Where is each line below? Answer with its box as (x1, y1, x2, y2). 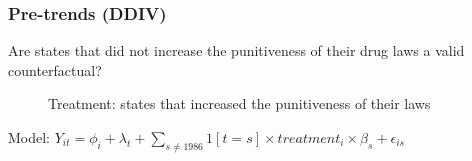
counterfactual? (8, 59, 102, 80)
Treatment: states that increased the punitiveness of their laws (48, 93, 431, 114)
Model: (8, 127, 51, 147)
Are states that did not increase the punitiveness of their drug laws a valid (8, 40, 465, 61)
